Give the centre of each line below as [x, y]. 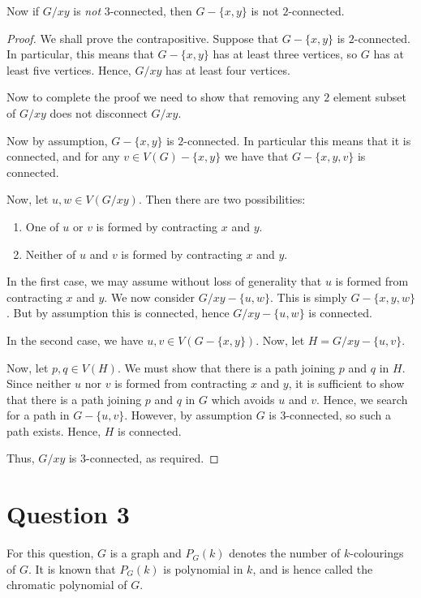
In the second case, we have [75, 340]
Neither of [51, 254]
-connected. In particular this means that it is [297, 140]
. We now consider [150, 297]
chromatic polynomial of [67, 585]
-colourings [377, 553]
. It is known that [72, 568]
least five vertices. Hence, [69, 69]
